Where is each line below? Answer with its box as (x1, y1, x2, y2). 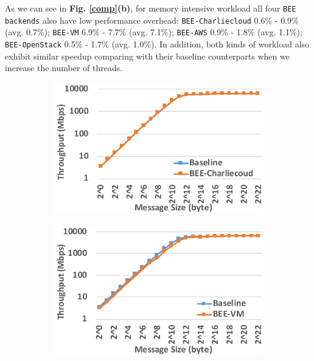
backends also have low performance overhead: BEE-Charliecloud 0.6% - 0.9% (5, 13, 299, 26)
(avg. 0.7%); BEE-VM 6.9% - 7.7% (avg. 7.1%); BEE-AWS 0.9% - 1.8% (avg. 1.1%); (5, 26, 302, 38)
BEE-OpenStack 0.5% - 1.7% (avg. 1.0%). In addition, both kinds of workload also (5, 37, 310, 50)
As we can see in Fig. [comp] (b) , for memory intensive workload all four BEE (5, 2, 296, 14)
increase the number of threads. (5, 61, 123, 74)
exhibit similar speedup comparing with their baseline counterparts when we (5, 49, 290, 62)
